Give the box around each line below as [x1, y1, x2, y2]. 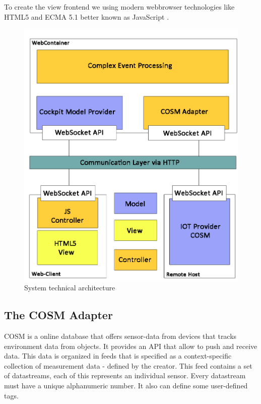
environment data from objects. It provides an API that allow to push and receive [4, 340, 257, 351]
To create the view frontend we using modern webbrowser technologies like [4, 2, 235, 12]
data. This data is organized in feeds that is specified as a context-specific [4, 350, 232, 361]
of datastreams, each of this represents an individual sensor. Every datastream [4, 370, 246, 381]
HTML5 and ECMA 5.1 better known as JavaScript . [4, 11, 169, 22]
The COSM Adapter [4, 307, 113, 323]
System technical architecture [24, 282, 115, 293]
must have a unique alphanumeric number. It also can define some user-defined [4, 380, 248, 391]
